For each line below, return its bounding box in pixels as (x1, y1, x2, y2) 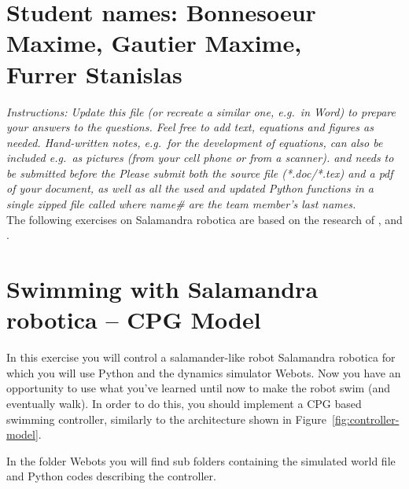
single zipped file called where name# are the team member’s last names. (6, 196, 356, 212)
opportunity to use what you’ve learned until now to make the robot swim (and (6, 380, 390, 396)
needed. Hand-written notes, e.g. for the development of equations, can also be (6, 134, 383, 150)
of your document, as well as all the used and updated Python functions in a (6, 180, 374, 197)
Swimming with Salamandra (6, 273, 319, 305)
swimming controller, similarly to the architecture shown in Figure (6, 410, 327, 427)
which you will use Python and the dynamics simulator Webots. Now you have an (6, 364, 401, 381)
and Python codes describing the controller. (6, 468, 216, 484)
